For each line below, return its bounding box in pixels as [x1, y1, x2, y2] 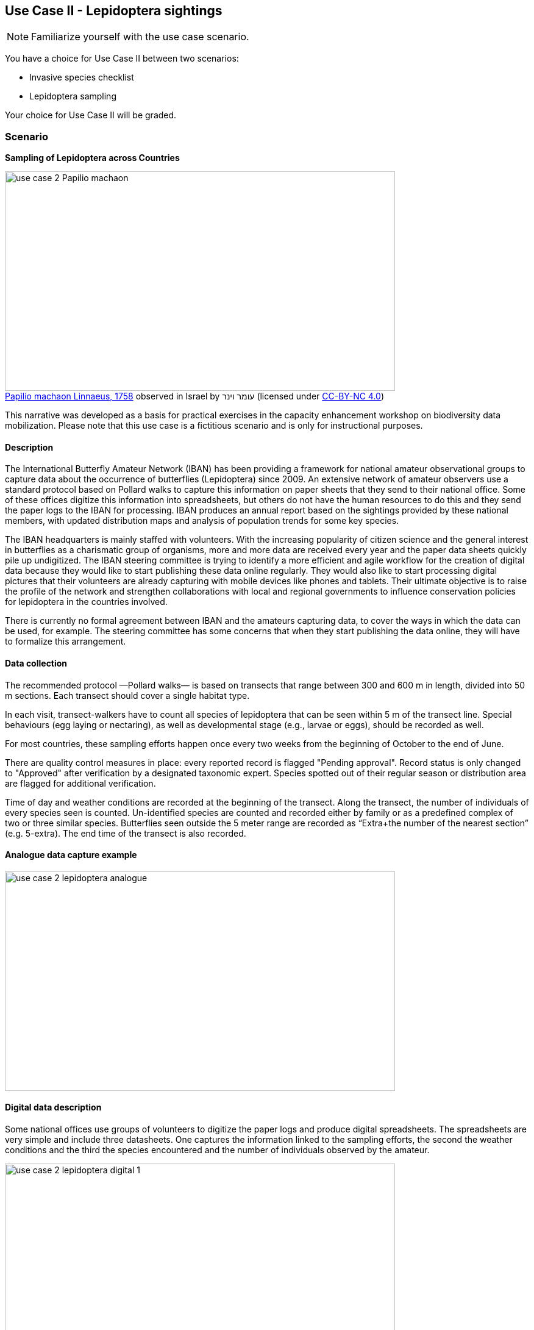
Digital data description [5, 1102, 102, 1113]
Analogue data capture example [5, 849, 137, 860]
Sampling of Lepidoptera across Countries [5, 152, 180, 163]
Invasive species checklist [29, 72, 134, 83]
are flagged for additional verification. [5, 778, 156, 788]
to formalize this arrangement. [5, 636, 126, 647]
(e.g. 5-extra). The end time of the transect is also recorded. [5, 828, 246, 838]
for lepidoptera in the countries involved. [5, 596, 168, 607]
